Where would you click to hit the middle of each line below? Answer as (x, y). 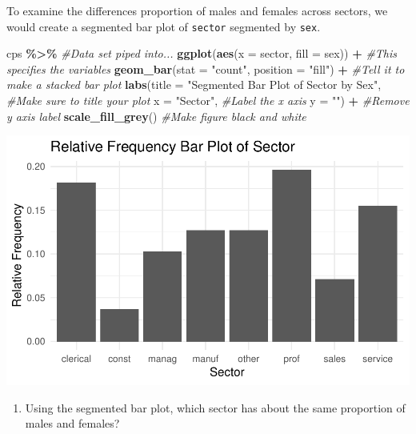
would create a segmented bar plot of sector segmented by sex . (164, 26)
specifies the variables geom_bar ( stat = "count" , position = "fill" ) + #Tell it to (206, 68)
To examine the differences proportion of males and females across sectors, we (197, 10)
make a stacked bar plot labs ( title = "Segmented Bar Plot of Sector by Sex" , (194, 84)
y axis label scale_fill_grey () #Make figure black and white (156, 116)
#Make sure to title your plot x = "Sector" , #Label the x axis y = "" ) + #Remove (208, 100)
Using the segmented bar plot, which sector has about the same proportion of (215, 407)
